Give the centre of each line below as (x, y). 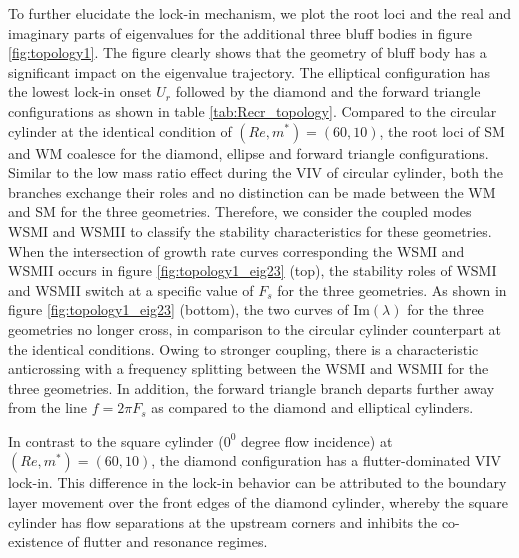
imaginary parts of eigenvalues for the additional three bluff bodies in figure (240, 32)
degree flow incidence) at (317, 440)
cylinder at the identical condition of (120, 130)
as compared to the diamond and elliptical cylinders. (312, 407)
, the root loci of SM (442, 130)
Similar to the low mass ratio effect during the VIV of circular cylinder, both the (256, 172)
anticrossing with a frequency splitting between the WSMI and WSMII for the (248, 368)
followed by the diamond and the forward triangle (328, 91)
